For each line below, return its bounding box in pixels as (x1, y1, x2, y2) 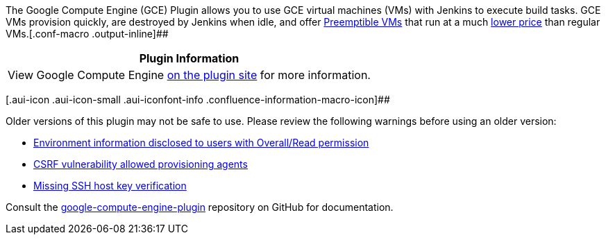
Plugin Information (139, 51, 239, 65)
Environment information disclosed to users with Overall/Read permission (33, 137, 369, 148)
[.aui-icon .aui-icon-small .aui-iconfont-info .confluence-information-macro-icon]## (6, 94, 390, 105)
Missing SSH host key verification (33, 180, 187, 191)
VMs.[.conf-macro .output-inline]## (6, 28, 169, 40)
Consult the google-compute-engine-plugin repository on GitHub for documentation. (6, 201, 394, 213)
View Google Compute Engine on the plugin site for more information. (8, 68, 371, 82)
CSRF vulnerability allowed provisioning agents (33, 158, 248, 170)
